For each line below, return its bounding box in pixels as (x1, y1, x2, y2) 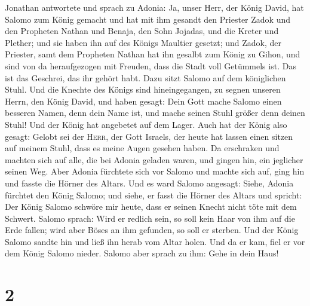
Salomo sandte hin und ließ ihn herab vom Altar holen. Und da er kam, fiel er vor (5, 235, 305, 247)
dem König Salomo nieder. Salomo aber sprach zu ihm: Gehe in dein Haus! (5, 247, 279, 259)
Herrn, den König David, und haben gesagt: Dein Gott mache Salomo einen (5, 94, 282, 107)
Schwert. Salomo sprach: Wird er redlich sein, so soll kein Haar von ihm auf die (5, 212, 295, 224)
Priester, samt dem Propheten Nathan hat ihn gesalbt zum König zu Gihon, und (5, 48, 300, 60)
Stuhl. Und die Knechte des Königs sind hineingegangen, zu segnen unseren (5, 83, 281, 96)
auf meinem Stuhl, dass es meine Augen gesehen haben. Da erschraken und (5, 142, 280, 154)
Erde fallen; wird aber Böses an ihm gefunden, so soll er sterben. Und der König (5, 224, 299, 236)
